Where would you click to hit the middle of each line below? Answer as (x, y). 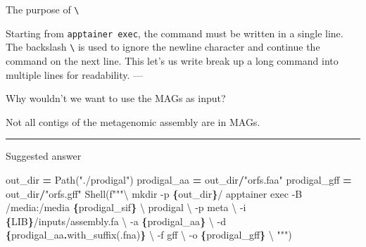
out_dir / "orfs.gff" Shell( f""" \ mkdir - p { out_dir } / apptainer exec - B (154, 193)
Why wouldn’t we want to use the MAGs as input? (116, 98)
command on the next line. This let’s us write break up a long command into (172, 60)
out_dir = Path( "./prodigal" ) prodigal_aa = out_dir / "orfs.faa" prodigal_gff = (179, 179)
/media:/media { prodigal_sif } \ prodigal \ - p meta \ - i (126, 207)
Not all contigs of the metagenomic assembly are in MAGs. (133, 121)
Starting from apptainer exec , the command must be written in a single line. (175, 33)
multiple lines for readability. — (75, 74)
